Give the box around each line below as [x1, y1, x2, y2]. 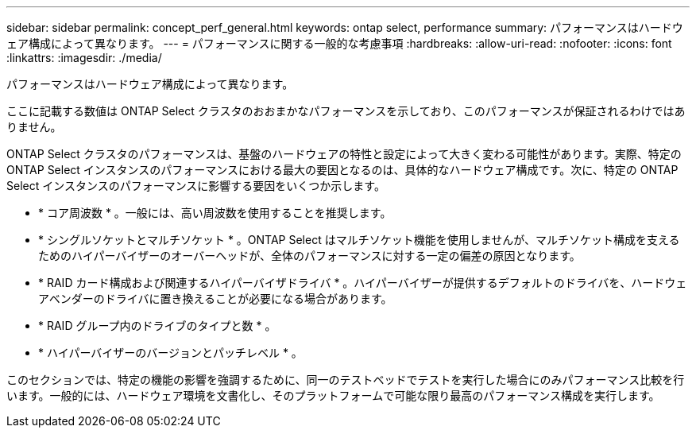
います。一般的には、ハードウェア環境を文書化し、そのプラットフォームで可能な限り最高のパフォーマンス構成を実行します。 [6, 389, 660, 402]
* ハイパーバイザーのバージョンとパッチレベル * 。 [38, 346, 303, 359]
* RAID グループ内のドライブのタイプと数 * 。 [38, 319, 276, 332]
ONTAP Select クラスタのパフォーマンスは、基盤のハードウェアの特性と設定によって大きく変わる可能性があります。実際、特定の [6, 147, 682, 161]
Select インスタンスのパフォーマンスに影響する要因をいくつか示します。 [6, 179, 385, 192]
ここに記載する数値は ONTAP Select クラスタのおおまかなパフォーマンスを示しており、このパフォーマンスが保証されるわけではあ [6, 104, 686, 118]
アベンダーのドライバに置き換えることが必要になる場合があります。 [38, 292, 392, 305]
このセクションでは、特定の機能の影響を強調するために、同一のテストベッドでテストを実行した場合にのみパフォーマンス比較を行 [6, 373, 685, 386]
